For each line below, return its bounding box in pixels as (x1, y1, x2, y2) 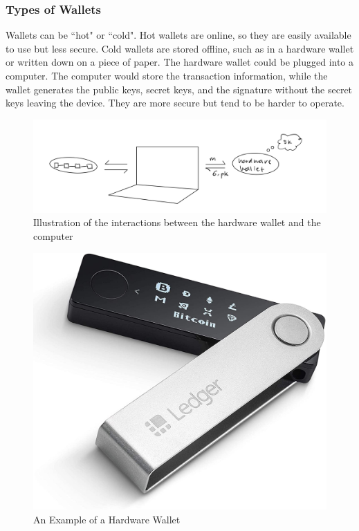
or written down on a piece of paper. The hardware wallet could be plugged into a (6, 55, 354, 69)
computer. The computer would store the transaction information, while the (6, 68, 328, 82)
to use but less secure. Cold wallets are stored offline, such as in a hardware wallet (6, 41, 354, 55)
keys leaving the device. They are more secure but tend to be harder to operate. (6, 95, 344, 110)
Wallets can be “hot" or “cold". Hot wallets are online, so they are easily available (6, 28, 351, 42)
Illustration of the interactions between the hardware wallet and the (33, 215, 321, 230)
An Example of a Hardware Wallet (33, 512, 181, 526)
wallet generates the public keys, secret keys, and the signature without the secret (6, 82, 353, 96)
